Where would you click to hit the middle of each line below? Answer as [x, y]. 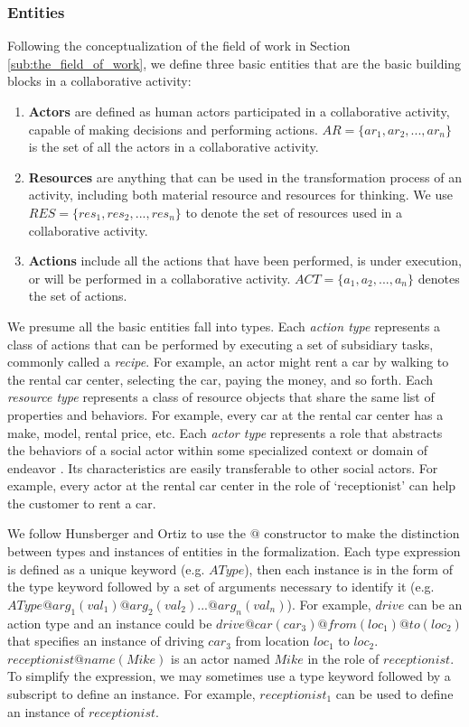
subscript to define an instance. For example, [131, 694]
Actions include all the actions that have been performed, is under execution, [245, 261]
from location [272, 641]
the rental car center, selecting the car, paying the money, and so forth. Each [220, 379]
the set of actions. [78, 296]
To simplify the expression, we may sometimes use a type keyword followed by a [229, 676]
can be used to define [394, 694]
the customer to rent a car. [82, 503]
